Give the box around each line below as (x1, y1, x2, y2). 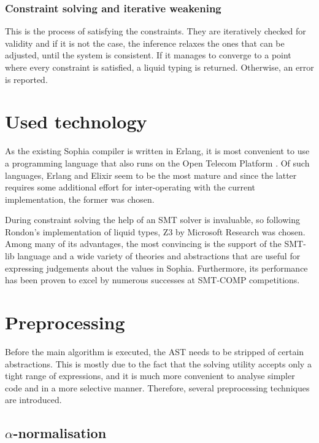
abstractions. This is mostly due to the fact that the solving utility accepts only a (5, 357, 312, 370)
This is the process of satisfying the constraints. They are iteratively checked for (5, 25, 306, 37)
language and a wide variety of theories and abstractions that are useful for (17, 249, 301, 262)
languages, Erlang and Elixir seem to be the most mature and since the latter (5, 168, 297, 181)
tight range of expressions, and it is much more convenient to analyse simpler (5, 369, 295, 382)
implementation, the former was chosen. (5, 192, 155, 205)
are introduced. (5, 393, 62, 406)
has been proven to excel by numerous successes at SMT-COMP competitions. (5, 273, 300, 286)
